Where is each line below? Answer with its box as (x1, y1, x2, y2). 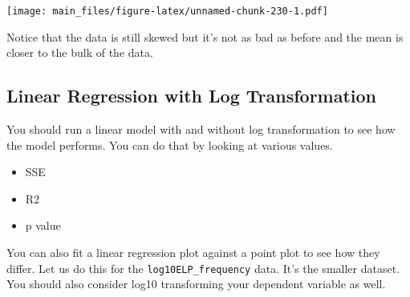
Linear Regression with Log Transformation (6, 83, 377, 108)
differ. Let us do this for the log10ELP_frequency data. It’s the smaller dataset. (6, 259, 400, 276)
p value (25, 217, 61, 234)
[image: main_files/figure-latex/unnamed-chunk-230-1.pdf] (6, 6, 328, 17)
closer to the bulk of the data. (6, 44, 153, 61)
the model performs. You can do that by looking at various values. (6, 136, 333, 153)
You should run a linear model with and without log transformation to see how (6, 121, 396, 138)
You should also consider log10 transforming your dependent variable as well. (6, 275, 386, 292)
